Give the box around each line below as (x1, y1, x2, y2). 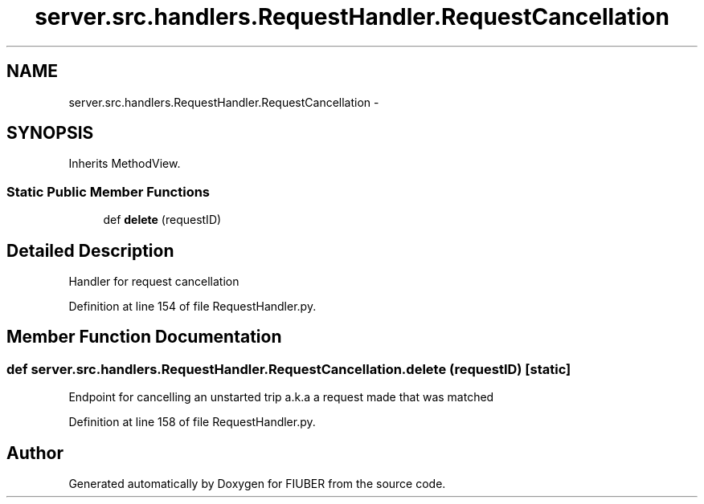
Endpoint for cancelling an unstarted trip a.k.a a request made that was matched (68, 390, 494, 404)
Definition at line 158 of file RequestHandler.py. (68, 415, 316, 429)
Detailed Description (6, 240, 174, 261)
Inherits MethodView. (68, 156, 181, 171)
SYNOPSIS (6, 123, 94, 144)
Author (6, 442, 63, 463)
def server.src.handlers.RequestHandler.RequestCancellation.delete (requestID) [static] (6, 360, 571, 377)
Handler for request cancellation (68, 274, 239, 289)
